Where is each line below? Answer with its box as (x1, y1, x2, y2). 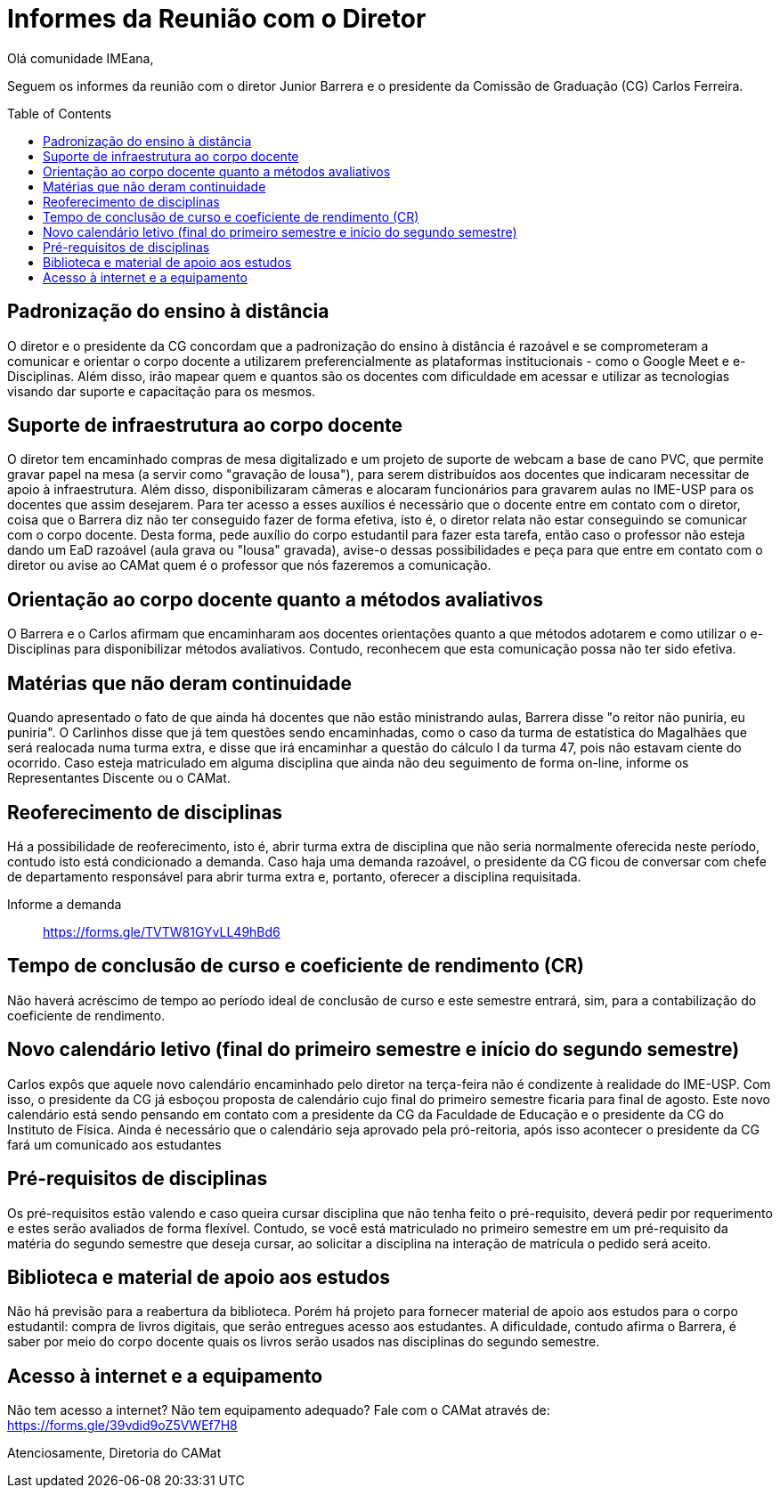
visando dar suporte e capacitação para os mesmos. (7, 383, 316, 399)
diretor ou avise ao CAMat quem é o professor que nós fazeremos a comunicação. (7, 557, 492, 573)
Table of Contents (7, 105, 112, 121)
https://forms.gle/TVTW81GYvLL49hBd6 (43, 923, 280, 939)
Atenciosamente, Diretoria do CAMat (7, 1445, 222, 1461)
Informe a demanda (7, 896, 122, 912)
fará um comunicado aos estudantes (7, 1136, 222, 1152)
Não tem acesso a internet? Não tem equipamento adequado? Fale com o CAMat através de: (7, 1402, 550, 1418)
